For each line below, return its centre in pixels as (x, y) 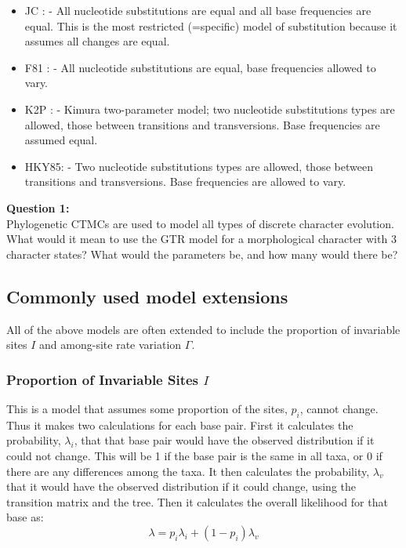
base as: (25, 517)
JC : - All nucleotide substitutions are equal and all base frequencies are (198, 10)
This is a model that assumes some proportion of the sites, (147, 408)
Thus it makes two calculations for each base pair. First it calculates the (180, 425)
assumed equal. (61, 140)
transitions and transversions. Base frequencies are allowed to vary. (185, 181)
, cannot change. (339, 408)
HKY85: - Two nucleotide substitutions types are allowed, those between (199, 166)
